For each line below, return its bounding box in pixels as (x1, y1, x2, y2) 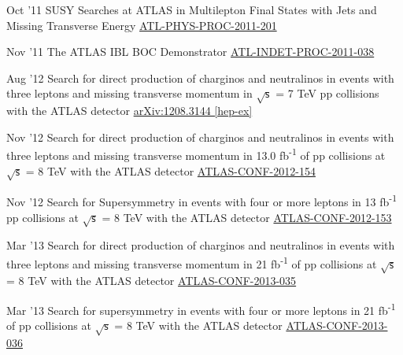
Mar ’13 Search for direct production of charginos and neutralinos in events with (6, 237, 395, 253)
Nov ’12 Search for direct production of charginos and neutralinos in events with (6, 128, 394, 145)
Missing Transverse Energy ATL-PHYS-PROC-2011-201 (6, 17, 277, 33)
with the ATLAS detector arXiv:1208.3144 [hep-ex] (6, 102, 253, 119)
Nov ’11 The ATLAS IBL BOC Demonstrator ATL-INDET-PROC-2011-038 (6, 43, 375, 60)
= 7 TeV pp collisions (275, 85, 379, 102)
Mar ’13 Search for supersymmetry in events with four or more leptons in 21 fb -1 (6, 299, 396, 318)
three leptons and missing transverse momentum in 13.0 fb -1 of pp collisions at (6, 145, 386, 163)
